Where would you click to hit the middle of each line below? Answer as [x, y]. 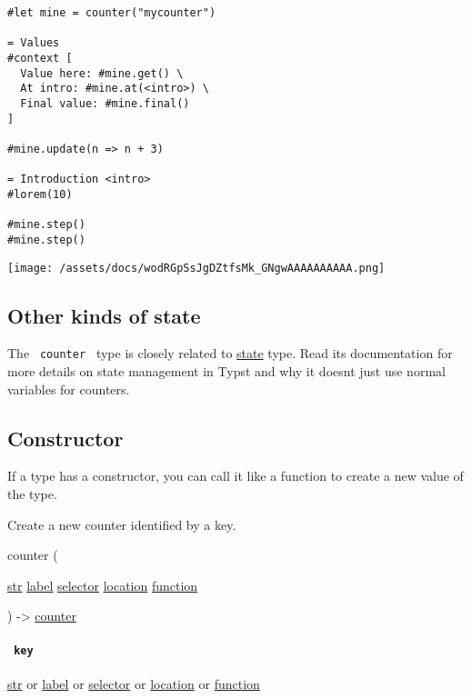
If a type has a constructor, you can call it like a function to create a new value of [236, 476]
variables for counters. [69, 389]
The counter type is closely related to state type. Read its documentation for [230, 353]
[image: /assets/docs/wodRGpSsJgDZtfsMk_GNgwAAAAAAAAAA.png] [196, 268]
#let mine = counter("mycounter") [112, 13]
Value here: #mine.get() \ [102, 73]
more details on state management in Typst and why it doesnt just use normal [226, 371]
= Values [34, 43]
